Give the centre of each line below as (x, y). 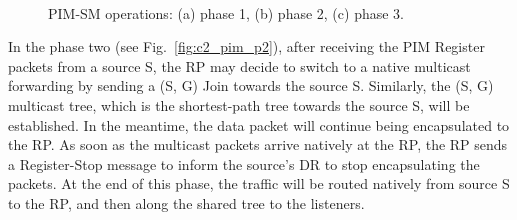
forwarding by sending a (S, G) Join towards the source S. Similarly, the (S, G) (251, 85)
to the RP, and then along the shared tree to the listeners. (186, 202)
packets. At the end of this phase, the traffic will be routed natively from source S (259, 183)
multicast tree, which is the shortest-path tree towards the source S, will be (239, 104)
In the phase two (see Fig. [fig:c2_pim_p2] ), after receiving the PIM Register (246, 46)
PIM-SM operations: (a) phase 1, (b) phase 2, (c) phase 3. (226, 12)
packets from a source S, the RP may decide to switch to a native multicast (239, 65)
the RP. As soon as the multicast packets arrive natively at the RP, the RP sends (258, 144)
